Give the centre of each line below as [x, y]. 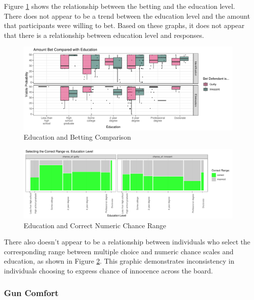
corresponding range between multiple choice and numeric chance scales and [119, 251]
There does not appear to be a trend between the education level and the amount [127, 15]
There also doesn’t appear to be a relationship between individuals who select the [127, 242]
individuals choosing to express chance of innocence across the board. [109, 271]
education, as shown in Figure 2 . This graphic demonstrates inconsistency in [119, 261]
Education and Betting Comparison [77, 137]
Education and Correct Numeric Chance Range [95, 225]
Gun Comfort [31, 292]
